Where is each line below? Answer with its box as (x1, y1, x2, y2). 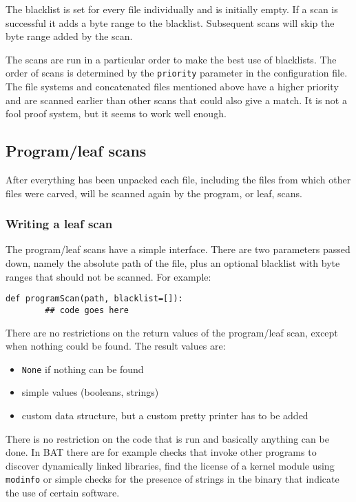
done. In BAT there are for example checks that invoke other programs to (6, 445, 317, 459)
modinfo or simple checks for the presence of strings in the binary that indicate (6, 472, 339, 486)
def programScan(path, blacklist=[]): (6, 294, 183, 304)
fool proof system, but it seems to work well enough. (6, 106, 227, 121)
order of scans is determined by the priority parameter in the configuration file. (6, 66, 348, 80)
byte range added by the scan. (6, 29, 133, 43)
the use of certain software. (6, 485, 120, 499)
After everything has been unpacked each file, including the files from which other (6, 172, 351, 187)
